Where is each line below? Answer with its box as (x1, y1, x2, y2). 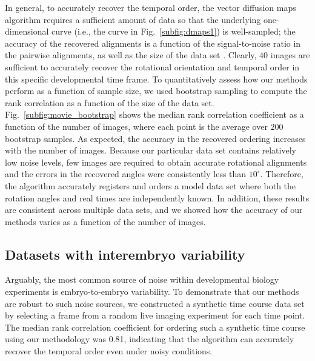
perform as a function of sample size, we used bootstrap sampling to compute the (5, 84, 307, 97)
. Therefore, (260, 167, 303, 180)
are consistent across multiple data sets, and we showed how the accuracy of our (5, 203, 303, 216)
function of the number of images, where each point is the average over (5, 120, 268, 132)
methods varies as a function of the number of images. (5, 215, 206, 228)
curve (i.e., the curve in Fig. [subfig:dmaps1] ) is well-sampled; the (51, 25, 296, 38)
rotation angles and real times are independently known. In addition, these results (5, 191, 310, 204)
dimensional (5, 25, 49, 38)
